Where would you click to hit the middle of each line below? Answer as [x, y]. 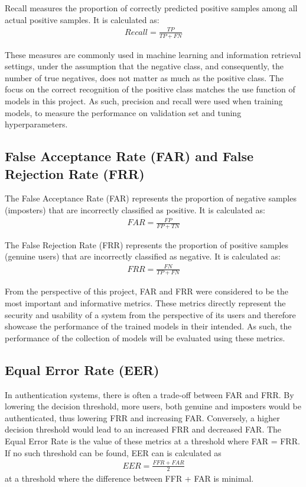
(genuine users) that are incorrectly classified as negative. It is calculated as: [143, 256]
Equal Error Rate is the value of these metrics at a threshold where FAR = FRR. [152, 440]
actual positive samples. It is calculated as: [82, 19]
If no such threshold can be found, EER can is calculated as [113, 452]
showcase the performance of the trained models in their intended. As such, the [148, 326]
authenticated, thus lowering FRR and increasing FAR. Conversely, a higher [142, 417]
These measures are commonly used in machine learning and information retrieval [153, 54]
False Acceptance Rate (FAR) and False [129, 156]
